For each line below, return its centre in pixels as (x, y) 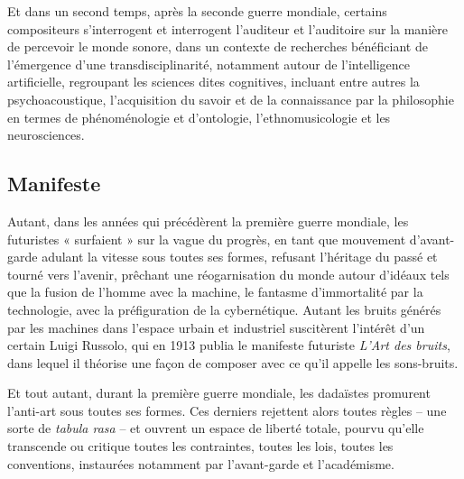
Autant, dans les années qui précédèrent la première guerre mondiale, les (208, 221)
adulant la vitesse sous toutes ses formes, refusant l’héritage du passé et (240, 257)
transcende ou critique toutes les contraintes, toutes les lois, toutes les (200, 446)
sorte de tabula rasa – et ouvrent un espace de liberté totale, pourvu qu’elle (216, 428)
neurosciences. (46, 135)
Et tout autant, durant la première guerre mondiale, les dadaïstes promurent (219, 393)
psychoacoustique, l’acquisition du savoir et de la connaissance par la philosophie (231, 99)
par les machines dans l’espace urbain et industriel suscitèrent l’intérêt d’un (216, 327)
